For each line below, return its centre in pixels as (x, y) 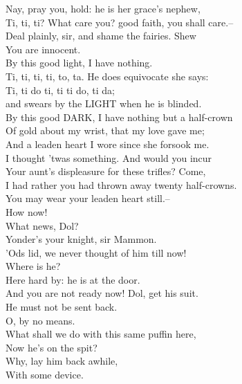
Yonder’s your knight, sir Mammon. (81, 239)
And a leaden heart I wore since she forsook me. (108, 144)
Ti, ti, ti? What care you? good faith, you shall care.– (120, 22)
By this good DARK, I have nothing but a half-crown (119, 117)
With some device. (45, 375)
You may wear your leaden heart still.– (88, 198)
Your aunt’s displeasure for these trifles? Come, (106, 171)
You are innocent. (43, 49)
